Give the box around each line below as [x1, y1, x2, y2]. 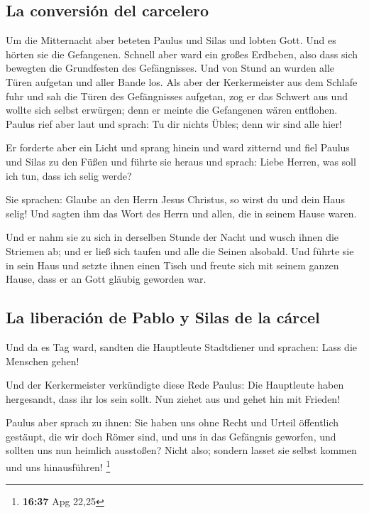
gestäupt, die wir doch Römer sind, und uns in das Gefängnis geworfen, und [6, 428, 336, 443]
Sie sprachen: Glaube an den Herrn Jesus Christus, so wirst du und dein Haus [6, 192, 345, 207]
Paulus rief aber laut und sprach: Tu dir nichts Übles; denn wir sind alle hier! [6, 116, 342, 131]
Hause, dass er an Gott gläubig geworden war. [6, 271, 206, 286]
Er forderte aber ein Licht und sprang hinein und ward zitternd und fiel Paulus [6, 140, 350, 155]
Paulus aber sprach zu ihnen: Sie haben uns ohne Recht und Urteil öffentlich [6, 415, 338, 430]
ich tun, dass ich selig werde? [6, 168, 132, 183]
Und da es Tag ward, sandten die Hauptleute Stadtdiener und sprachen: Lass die [6, 339, 357, 354]
